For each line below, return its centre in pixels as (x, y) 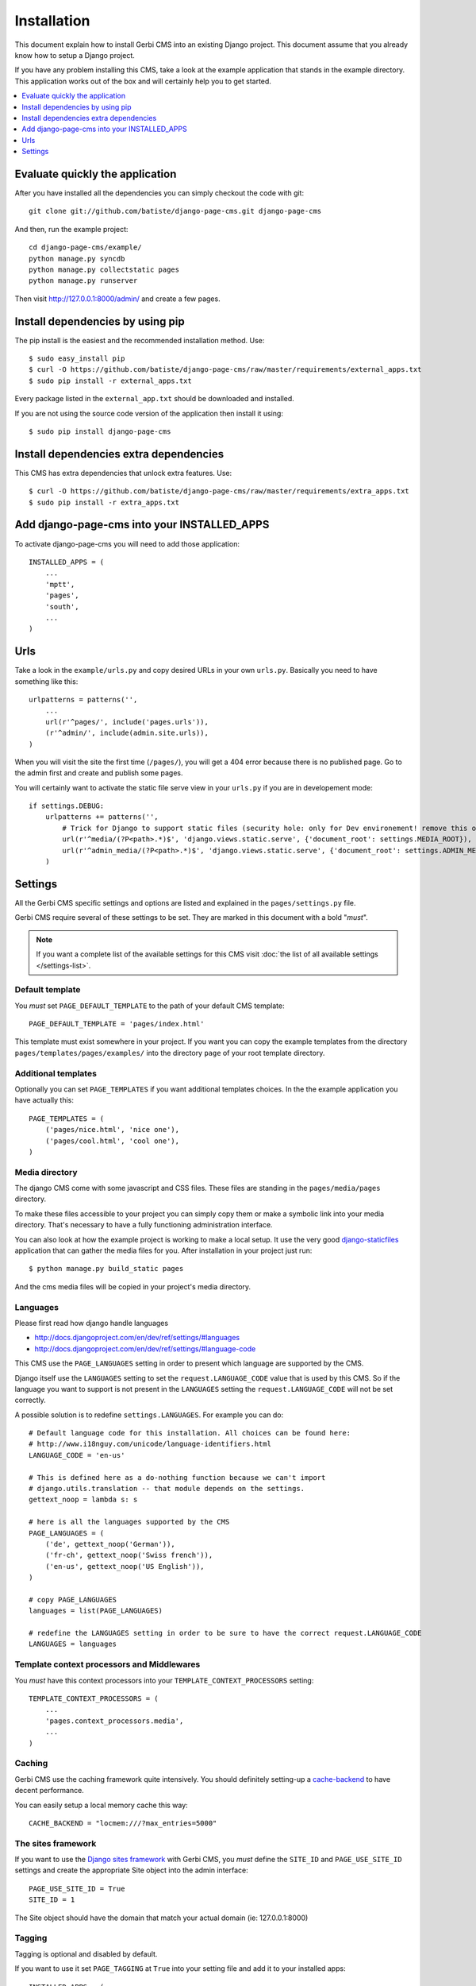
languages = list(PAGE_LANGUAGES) (96, 1611)
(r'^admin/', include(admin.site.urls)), (127, 733)
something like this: (46, 681)
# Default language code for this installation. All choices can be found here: (190, 1433)
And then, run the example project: (71, 229)
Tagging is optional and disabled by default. (86, 1953)
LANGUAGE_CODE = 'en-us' (77, 1455)
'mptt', (60, 584)
